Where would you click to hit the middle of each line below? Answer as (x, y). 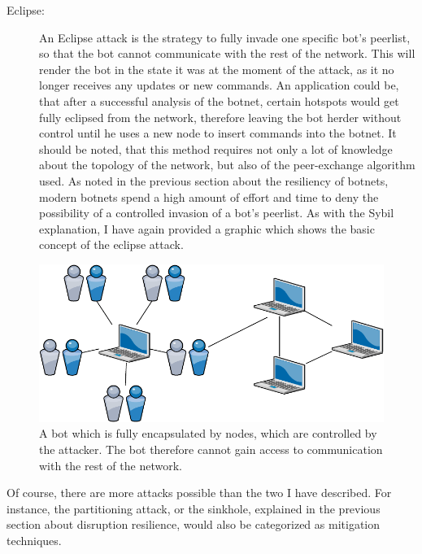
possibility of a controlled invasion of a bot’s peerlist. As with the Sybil (217, 213)
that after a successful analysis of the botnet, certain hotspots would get (219, 100)
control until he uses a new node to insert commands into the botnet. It (218, 133)
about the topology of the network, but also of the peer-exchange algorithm (227, 165)
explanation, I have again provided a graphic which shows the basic (207, 228)
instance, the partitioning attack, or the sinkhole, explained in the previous (194, 508)
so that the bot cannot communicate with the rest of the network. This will (227, 53)
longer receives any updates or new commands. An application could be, (219, 85)
